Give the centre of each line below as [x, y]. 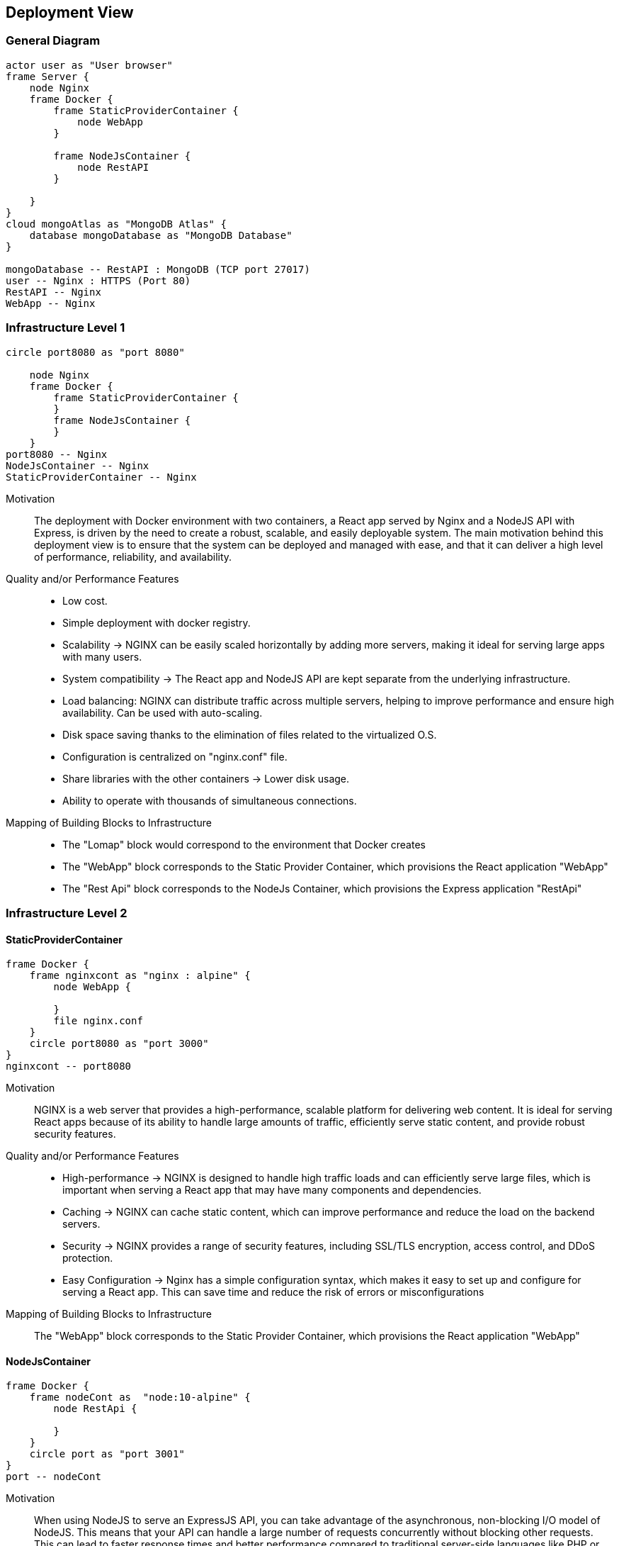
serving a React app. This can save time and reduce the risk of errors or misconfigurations [273, 1292]
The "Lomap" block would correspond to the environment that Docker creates [244, 844]
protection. [88, 1258]
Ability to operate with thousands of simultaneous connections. [210, 800]
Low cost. [85, 600]
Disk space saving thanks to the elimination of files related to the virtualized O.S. [250, 734]
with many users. [102, 656]
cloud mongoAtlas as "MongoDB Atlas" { [116, 224]
